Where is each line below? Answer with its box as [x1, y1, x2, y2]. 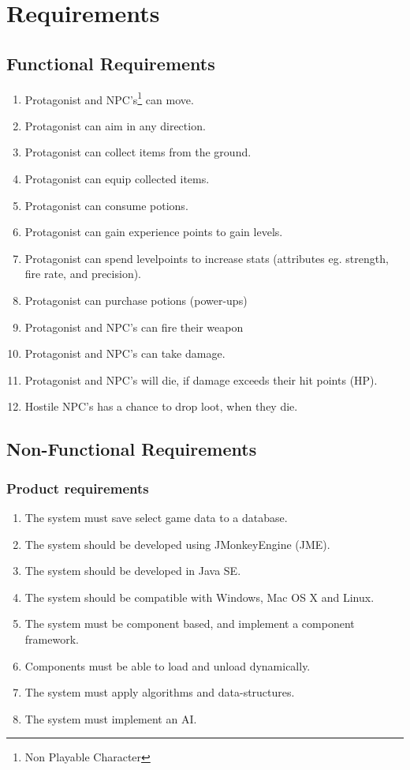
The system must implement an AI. [24, 710, 197, 727]
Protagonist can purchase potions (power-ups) [24, 291, 248, 308]
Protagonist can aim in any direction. [24, 117, 206, 133]
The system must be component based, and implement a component [24, 615, 355, 632]
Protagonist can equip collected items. [24, 171, 210, 187]
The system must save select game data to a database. [24, 509, 288, 525]
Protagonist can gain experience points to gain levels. [24, 223, 283, 240]
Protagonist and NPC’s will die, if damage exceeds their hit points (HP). [24, 371, 378, 388]
